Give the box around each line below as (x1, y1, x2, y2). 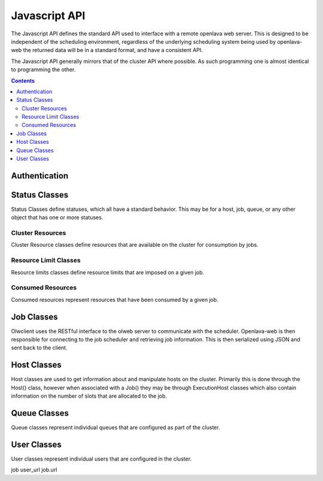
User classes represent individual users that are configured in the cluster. (11, 455, 192, 462)
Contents (11, 77, 35, 84)
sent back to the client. (11, 344, 68, 352)
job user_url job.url (11, 466, 57, 473)
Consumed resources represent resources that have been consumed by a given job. (11, 296, 218, 303)
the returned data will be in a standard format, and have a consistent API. (23, 47, 203, 54)
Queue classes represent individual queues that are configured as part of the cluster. (11, 424, 221, 431)
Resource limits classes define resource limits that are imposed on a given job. (11, 268, 205, 276)
